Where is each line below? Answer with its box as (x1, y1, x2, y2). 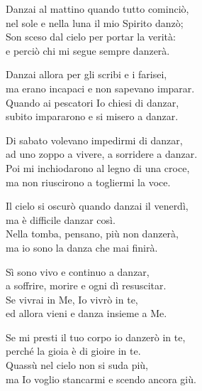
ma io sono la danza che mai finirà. (6, 240, 158, 255)
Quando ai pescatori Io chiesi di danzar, (6, 95, 179, 109)
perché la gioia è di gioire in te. (6, 343, 141, 358)
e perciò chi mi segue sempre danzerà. (6, 43, 170, 58)
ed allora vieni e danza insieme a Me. (6, 306, 167, 321)
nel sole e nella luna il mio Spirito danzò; (6, 15, 184, 30)
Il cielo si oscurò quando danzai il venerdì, (6, 198, 189, 213)
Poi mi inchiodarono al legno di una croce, (6, 160, 190, 175)
